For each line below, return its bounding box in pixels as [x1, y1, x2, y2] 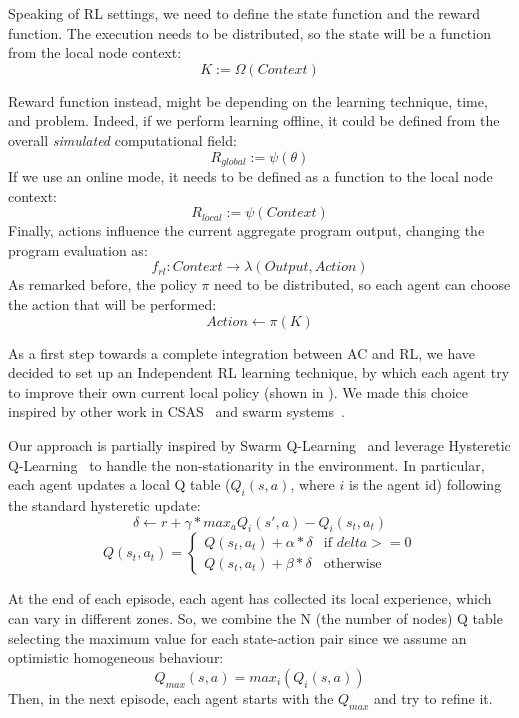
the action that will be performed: [8, 293, 217, 314]
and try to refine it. [373, 687, 493, 708]
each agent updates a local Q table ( [8, 474, 231, 495]
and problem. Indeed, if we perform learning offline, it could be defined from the [8, 110, 500, 131]
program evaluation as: [8, 239, 148, 260]
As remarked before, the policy [8, 274, 197, 295]
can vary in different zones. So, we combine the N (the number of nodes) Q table [8, 607, 503, 628]
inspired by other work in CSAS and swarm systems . [8, 401, 345, 422]
